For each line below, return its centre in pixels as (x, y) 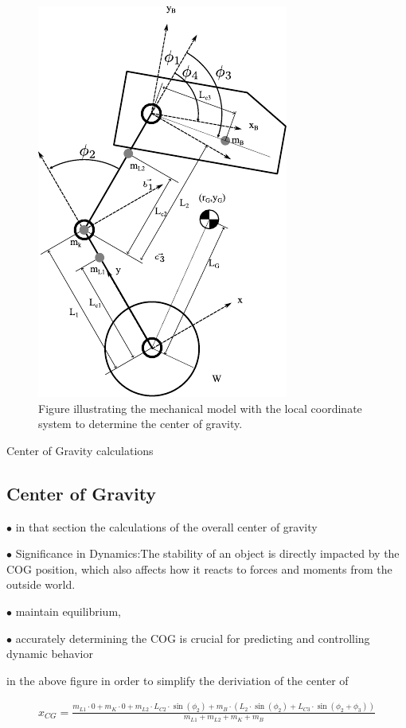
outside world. (41, 584)
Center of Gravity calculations (80, 450)
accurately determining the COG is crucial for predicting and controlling (193, 638)
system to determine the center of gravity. (141, 424)
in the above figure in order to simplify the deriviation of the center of (178, 680)
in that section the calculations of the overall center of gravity (166, 526)
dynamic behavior (50, 654)
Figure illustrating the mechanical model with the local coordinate (200, 408)
